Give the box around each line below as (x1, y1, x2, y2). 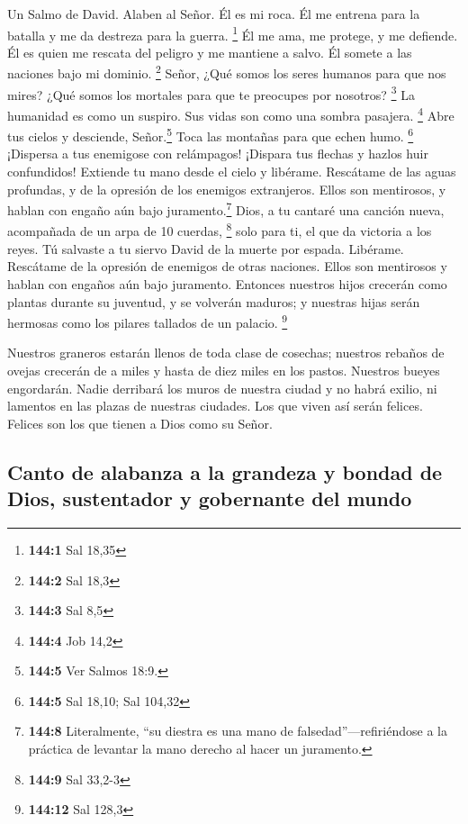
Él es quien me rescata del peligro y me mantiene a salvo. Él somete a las (7, 42, 412, 61)
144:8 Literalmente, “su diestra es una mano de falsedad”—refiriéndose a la (28, 721, 447, 740)
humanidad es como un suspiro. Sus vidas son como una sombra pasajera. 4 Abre (7, 103, 454, 124)
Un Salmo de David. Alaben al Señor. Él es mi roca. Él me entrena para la (7, 5, 420, 23)
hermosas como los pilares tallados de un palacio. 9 (7, 311, 288, 331)
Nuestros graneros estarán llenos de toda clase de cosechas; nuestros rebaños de (7, 343, 445, 362)
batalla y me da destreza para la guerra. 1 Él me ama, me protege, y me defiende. (7, 23, 458, 44)
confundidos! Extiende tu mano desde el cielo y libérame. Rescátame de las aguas (7, 162, 456, 181)
